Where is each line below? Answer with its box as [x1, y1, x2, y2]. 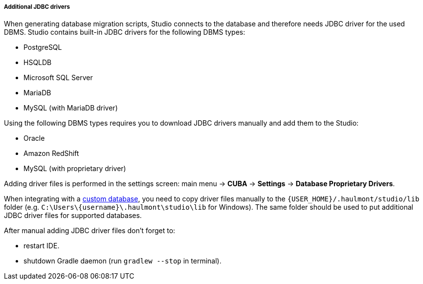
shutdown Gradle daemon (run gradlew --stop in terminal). [23, 257, 222, 265]
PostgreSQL [23, 43, 62, 52]
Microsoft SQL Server [23, 73, 93, 82]
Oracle [23, 134, 45, 143]
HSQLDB [23, 58, 52, 67]
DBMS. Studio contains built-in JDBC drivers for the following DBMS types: [4, 28, 245, 37]
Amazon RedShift [23, 149, 79, 158]
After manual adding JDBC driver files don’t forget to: [4, 226, 176, 235]
